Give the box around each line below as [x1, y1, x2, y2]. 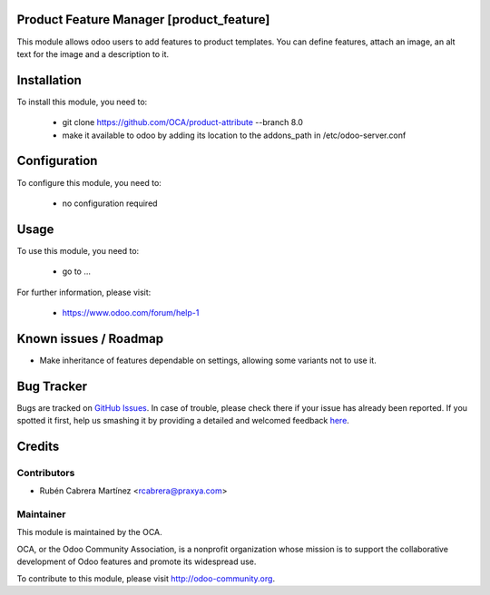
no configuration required [62, 198, 158, 209]
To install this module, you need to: [16, 96, 148, 107]
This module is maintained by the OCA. [16, 527, 162, 538]
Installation [16, 73, 82, 88]
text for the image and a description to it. [16, 48, 170, 59]
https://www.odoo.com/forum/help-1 [62, 307, 200, 317]
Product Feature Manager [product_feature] [16, 12, 270, 27]
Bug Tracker [16, 378, 88, 394]
